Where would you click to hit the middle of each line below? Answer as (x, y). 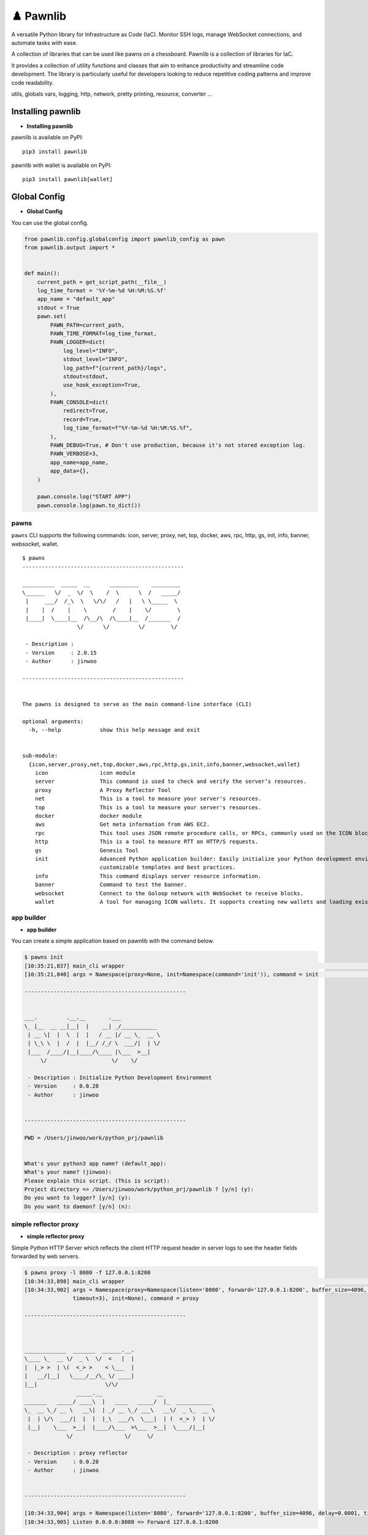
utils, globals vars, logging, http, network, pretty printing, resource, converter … (112, 94)
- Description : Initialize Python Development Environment (120, 1077)
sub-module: (40, 756)
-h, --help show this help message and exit (114, 730)
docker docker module (88, 816)
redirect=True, (86, 411)
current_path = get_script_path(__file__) (102, 282)
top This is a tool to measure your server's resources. (148, 807)
